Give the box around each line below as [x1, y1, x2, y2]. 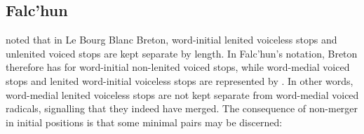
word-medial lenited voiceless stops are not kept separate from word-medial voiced [6, 87, 359, 102]
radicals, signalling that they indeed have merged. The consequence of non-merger [6, 101, 358, 116]
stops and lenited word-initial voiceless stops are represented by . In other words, [6, 73, 353, 88]
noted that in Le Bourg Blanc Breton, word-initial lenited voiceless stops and [6, 32, 337, 47]
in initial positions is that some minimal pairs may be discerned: [6, 114, 283, 129]
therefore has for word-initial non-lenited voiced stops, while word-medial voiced [6, 60, 350, 74]
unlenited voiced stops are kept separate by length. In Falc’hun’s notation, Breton [6, 46, 358, 60]
